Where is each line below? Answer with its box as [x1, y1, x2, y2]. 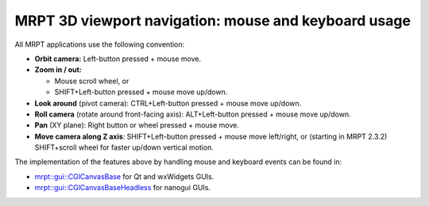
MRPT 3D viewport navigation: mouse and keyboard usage [14, 12, 411, 29]
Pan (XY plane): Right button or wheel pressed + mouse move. [34, 120, 240, 130]
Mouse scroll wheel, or [54, 76, 129, 86]
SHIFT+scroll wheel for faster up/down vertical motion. [34, 143, 214, 152]
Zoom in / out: [34, 65, 83, 74]
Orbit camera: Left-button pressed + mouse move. [34, 54, 202, 63]
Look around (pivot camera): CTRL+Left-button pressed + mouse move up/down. [34, 98, 302, 108]
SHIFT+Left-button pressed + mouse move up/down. [54, 87, 228, 97]
